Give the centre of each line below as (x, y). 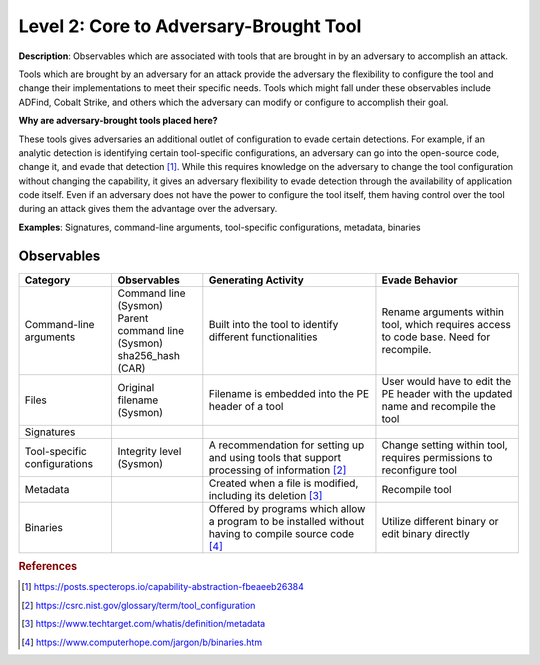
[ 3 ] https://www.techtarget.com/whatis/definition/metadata (143, 624)
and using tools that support (275, 457)
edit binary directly (425, 533)
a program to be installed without (286, 521)
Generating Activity (256, 280)
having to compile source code (281, 533)
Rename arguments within (443, 312)
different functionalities (263, 337)
